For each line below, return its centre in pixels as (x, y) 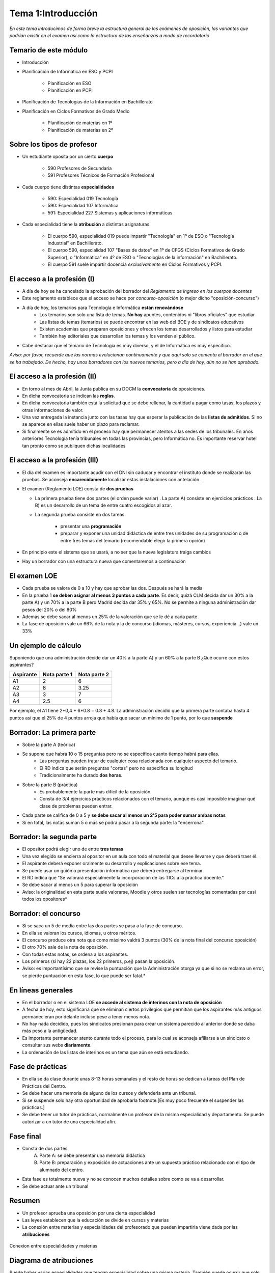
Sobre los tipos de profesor (53, 144)
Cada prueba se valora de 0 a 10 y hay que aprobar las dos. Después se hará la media (113, 588)
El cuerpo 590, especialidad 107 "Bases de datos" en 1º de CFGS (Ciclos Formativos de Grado (146, 250)
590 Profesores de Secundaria (80, 168)
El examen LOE (33, 576)
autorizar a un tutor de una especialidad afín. (69, 1122)
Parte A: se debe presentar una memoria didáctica (92, 1155)
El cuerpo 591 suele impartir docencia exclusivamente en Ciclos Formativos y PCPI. (135, 264)
